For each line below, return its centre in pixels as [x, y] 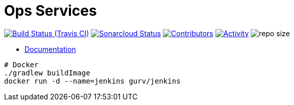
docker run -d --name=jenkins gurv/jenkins [92, 81]
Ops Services [51, 11]
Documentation [50, 49]
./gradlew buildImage [47, 73]
